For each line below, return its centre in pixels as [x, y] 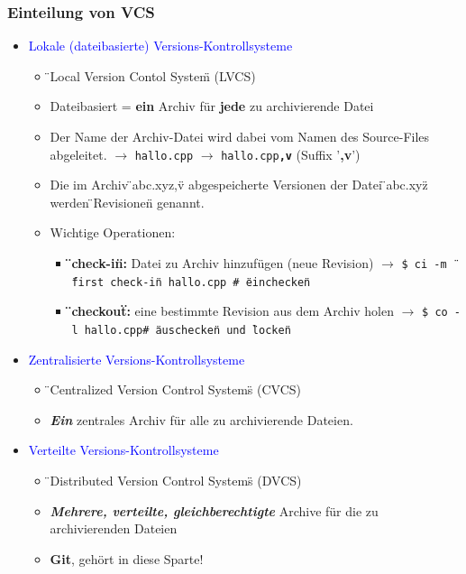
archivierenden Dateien [114, 528]
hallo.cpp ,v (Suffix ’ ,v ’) [291, 154]
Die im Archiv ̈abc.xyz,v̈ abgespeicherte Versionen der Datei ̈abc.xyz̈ [239, 185]
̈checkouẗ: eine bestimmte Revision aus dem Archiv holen [233, 311]
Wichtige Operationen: [113, 232]
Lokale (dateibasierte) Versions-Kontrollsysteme [160, 46]
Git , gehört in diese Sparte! [127, 558]
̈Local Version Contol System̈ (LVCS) [153, 75]
